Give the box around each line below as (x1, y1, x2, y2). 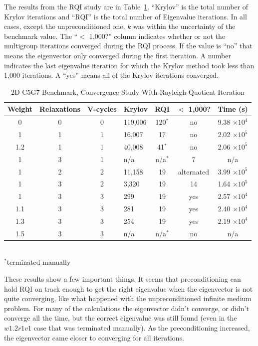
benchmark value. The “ (4, 30, 78, 41)
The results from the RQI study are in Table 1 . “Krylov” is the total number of (4, 1, 249, 11)
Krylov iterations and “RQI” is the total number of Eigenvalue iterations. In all (4, 11, 247, 21)
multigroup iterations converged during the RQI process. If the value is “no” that (4, 40, 253, 51)
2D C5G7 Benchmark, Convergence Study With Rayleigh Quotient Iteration (10, 86, 245, 97)
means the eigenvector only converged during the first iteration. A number (4, 50, 231, 60)
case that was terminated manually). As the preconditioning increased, (33, 323, 250, 333)
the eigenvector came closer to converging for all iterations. (4, 332, 184, 343)
